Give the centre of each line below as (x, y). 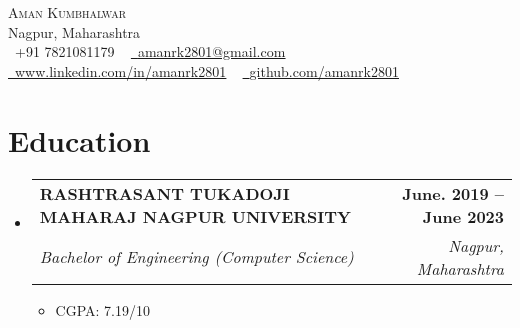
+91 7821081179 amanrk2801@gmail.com (150, 51)
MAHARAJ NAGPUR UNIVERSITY (195, 216)
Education (79, 139)
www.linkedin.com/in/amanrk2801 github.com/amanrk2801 (207, 70)
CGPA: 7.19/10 (103, 309)
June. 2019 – (453, 193)
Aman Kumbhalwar (67, 12)
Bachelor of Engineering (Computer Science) (196, 256)
